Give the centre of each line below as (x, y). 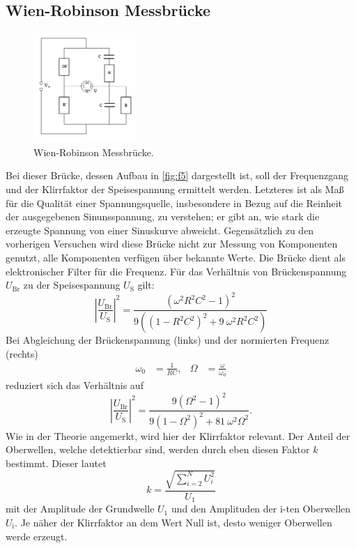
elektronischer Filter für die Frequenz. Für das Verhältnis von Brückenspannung (176, 271)
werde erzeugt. (37, 536)
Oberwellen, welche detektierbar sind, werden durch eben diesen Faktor (158, 449)
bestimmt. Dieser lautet (56, 463)
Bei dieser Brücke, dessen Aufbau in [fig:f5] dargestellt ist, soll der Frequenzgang (177, 175)
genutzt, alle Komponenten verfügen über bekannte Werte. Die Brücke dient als (176, 257)
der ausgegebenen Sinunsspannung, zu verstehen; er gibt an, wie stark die (163, 216)
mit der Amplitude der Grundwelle (80, 509)
